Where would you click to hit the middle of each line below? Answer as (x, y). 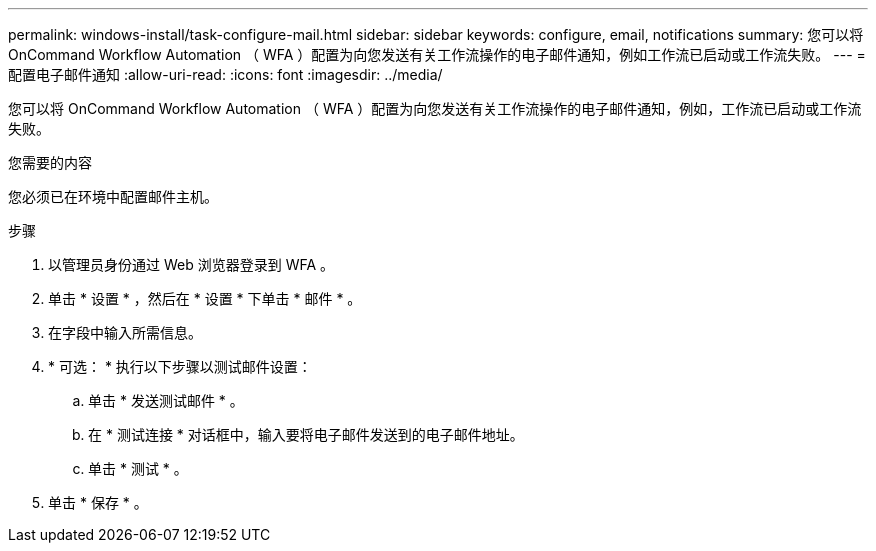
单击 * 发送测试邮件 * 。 (166, 400)
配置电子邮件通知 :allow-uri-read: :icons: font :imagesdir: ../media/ (225, 74)
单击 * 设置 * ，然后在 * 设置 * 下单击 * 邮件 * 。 (205, 298)
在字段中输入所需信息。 (125, 332)
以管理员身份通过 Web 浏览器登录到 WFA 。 (191, 264)
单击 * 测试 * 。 (138, 468)
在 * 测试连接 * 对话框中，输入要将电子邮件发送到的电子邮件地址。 (306, 434)
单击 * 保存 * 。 (98, 502)
